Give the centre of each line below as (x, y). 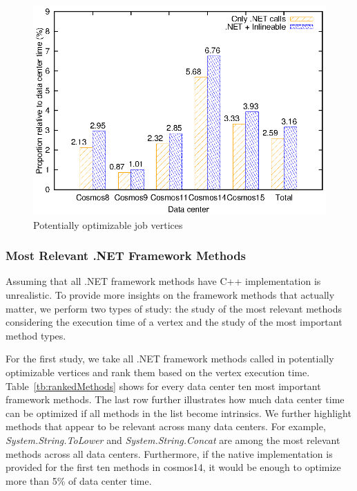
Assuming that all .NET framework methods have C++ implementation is (163, 281)
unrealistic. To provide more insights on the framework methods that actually (170, 295)
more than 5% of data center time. (79, 480)
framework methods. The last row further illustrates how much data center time (175, 399)
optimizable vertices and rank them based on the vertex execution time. (158, 372)
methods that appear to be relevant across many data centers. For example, (166, 426)
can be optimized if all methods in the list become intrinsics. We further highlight (178, 413)
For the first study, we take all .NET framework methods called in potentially (170, 359)
